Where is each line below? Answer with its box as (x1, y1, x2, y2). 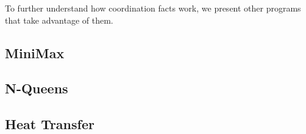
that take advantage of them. (5, 13, 113, 26)
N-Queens (5, 79, 68, 98)
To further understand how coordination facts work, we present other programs (5, 2, 301, 14)
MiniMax (5, 43, 65, 62)
